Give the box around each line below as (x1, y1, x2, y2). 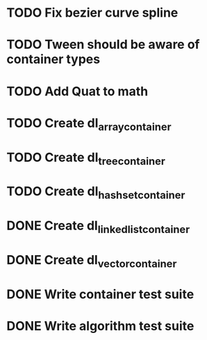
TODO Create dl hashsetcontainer (6, 184, 185, 202)
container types (6, 51, 101, 67)
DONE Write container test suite (6, 286, 194, 302)
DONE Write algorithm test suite (6, 318, 194, 334)
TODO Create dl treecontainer (6, 149, 166, 168)
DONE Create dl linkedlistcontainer (6, 218, 190, 236)
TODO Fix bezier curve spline (6, 5, 179, 21)
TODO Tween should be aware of (6, 37, 200, 53)
